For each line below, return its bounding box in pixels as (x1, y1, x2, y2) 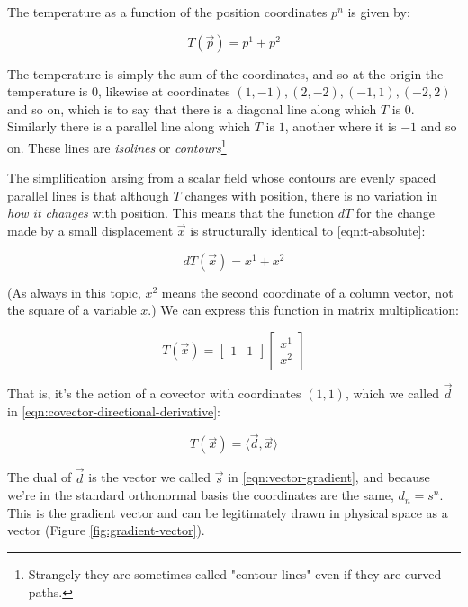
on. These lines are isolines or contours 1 (7, 135, 227, 156)
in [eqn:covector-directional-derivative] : (7, 401, 220, 420)
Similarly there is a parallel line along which (7, 117, 251, 136)
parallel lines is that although (7, 185, 169, 204)
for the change (355, 203, 435, 222)
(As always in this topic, (7, 282, 141, 301)
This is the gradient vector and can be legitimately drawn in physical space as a (7, 503, 448, 522)
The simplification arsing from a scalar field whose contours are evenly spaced (7, 168, 436, 187)
